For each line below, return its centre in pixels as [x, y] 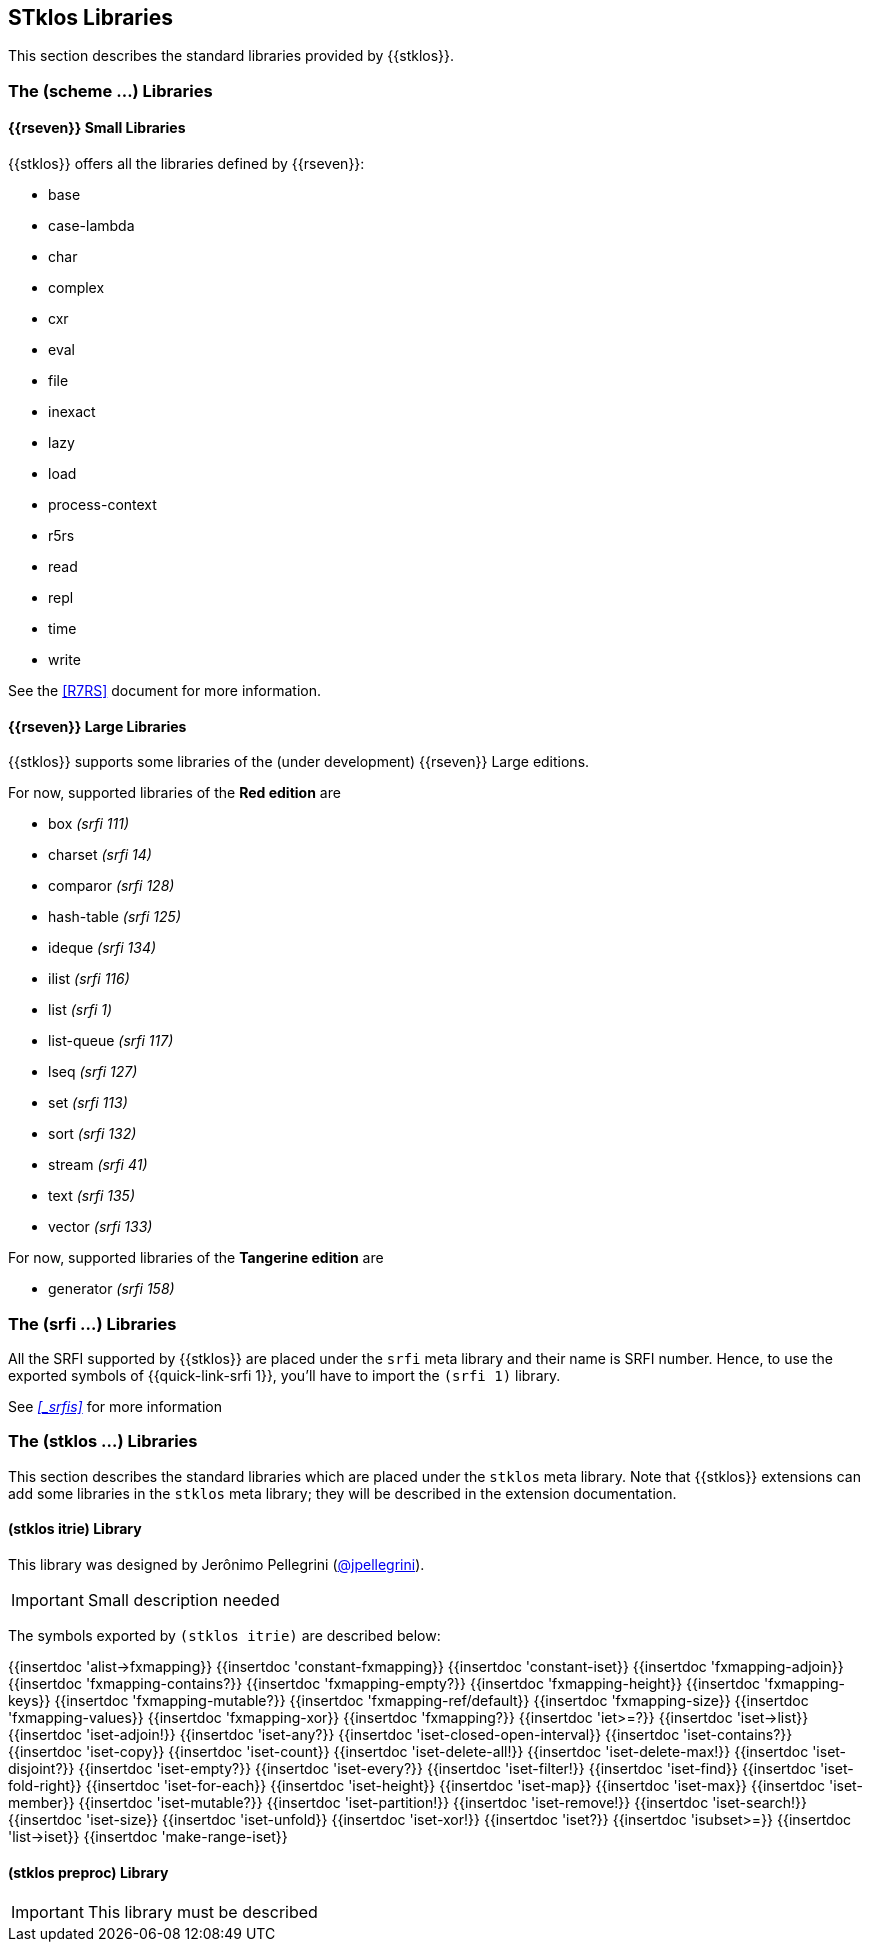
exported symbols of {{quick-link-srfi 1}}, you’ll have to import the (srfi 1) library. [284, 1375]
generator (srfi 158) [111, 1289]
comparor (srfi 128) [111, 886]
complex [76, 288]
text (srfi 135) [92, 1196]
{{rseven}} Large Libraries [97, 726]
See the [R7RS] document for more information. [165, 691]
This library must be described [202, 1912]
